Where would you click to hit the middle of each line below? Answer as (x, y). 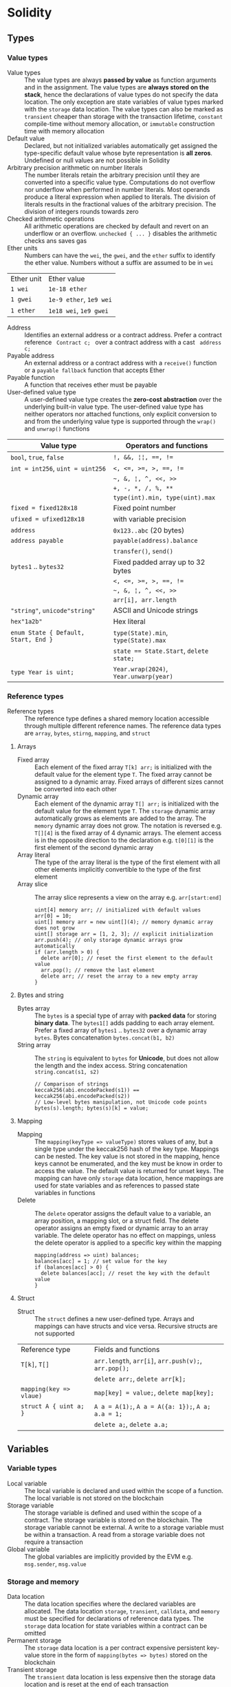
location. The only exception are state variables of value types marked (124, 102)
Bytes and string (40, 995)
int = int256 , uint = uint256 (58, 468)
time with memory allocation (65, 131)
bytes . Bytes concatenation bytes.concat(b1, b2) (104, 1038)
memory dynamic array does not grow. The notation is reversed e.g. (128, 826)
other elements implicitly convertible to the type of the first (117, 870)
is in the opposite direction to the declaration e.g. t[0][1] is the (124, 840)
